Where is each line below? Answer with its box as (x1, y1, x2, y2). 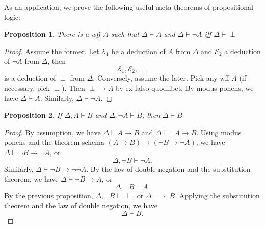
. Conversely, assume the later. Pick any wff (93, 72, 229, 83)
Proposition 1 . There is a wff (4, 29, 100, 39)
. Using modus (196, 126, 242, 137)
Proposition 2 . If (4, 110, 62, 120)
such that (111, 29, 139, 39)
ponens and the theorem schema (4, 137, 104, 147)
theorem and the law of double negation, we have (4, 200, 158, 211)
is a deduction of (4, 72, 56, 83)
